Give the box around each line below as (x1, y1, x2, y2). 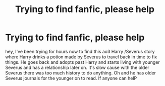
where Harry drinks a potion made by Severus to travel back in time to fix (5, 54, 157, 60)
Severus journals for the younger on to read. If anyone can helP (5, 75, 137, 81)
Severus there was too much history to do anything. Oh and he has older (5, 69, 156, 76)
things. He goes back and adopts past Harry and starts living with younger (5, 59, 160, 65)
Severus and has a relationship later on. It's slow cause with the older (5, 64, 150, 70)
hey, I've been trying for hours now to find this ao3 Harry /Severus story (5, 48, 155, 54)
